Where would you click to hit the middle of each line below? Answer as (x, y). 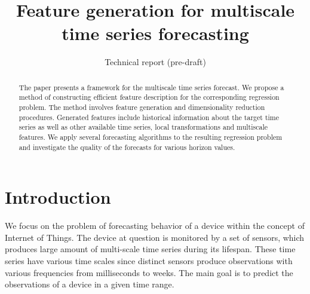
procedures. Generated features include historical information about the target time (149, 117)
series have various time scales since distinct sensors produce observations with (149, 261)
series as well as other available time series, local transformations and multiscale (143, 127)
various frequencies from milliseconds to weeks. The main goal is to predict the (149, 272)
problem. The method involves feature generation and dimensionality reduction (142, 107)
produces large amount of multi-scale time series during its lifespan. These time (150, 249)
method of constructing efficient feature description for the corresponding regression (149, 97)
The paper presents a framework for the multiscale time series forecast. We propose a (151, 87)
